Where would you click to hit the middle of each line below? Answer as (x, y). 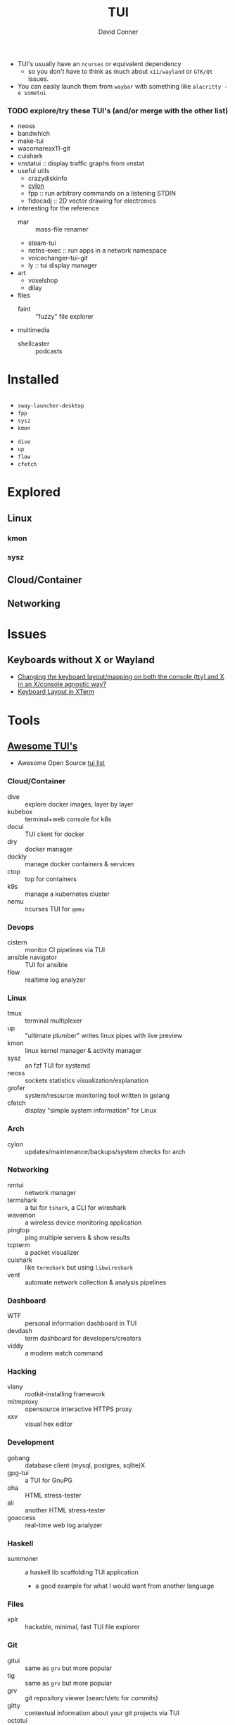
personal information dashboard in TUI (81, 1323)
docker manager (49, 849)
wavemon (21, 1215)
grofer (17, 1088)
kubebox (20, 811)
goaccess (21, 1517)
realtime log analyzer (55, 980)
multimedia (34, 330)
